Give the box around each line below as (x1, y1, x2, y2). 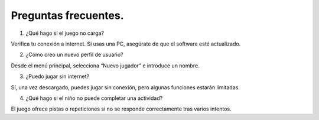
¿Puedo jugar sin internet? (25, 73, 90, 80)
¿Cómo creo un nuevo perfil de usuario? (25, 51, 123, 59)
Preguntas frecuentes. (11, 9, 124, 22)
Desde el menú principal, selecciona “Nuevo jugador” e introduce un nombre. (11, 62, 200, 69)
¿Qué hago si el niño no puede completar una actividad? (25, 95, 163, 102)
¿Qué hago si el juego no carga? (25, 30, 105, 37)
